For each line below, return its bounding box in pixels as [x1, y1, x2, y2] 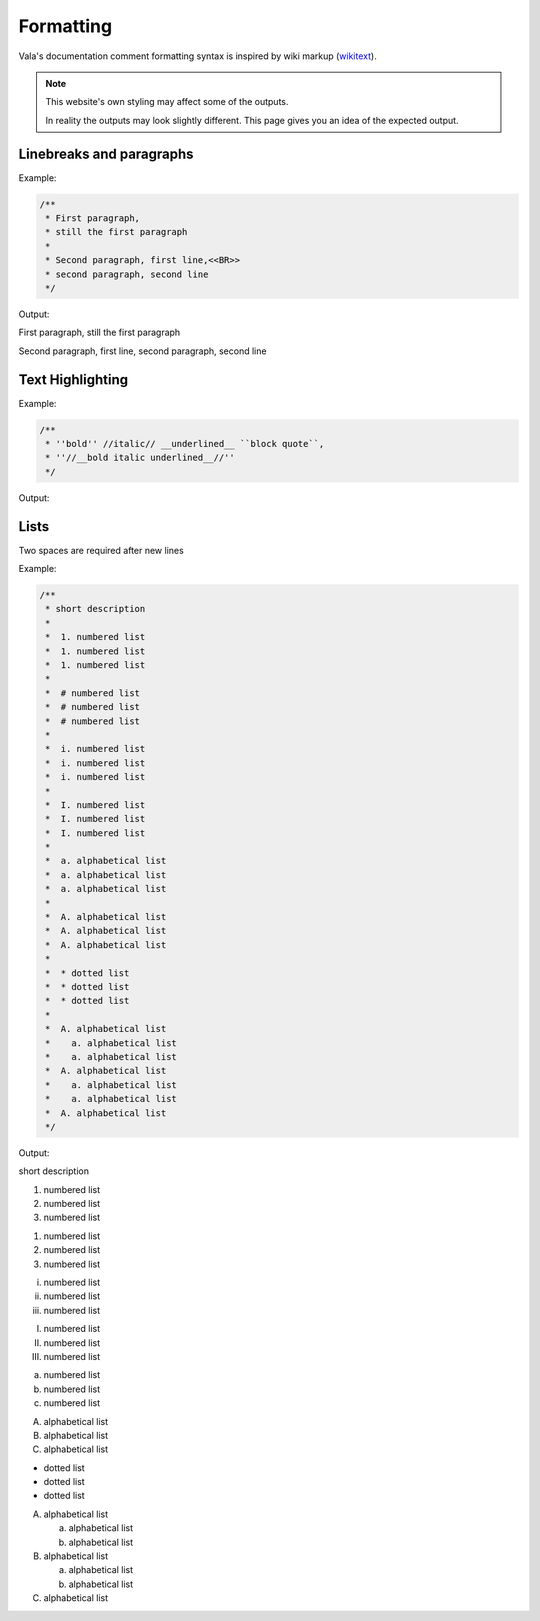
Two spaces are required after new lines [18, 544, 184, 556]
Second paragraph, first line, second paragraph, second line [18, 345, 267, 357]
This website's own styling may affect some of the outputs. [45, 96, 289, 108]
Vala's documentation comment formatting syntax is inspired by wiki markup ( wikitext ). [18, 50, 377, 62]
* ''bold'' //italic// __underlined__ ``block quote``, [45, 438, 325, 449]
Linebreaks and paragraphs [18, 145, 194, 162]
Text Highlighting [18, 371, 129, 388]
